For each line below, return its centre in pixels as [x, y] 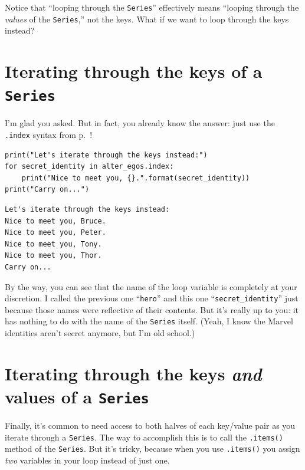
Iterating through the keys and [133, 373]
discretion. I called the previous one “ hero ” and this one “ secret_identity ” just [152, 298]
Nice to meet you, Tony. [53, 244]
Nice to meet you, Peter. [55, 233]
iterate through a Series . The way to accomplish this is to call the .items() [144, 437]
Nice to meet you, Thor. [53, 256]
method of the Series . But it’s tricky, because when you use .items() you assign [152, 448]
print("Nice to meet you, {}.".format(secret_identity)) [136, 178]
